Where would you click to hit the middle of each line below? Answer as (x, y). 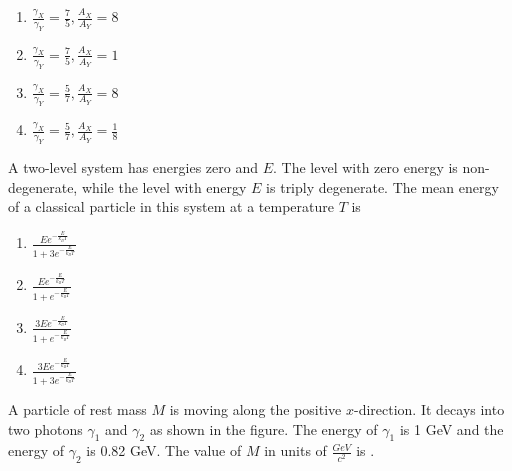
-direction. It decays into (429, 409)
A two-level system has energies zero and (133, 167)
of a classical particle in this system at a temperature (171, 206)
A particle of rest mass (77, 409)
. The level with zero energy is (365, 167)
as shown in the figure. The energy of (263, 428)
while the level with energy (164, 186)
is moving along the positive (255, 409)
